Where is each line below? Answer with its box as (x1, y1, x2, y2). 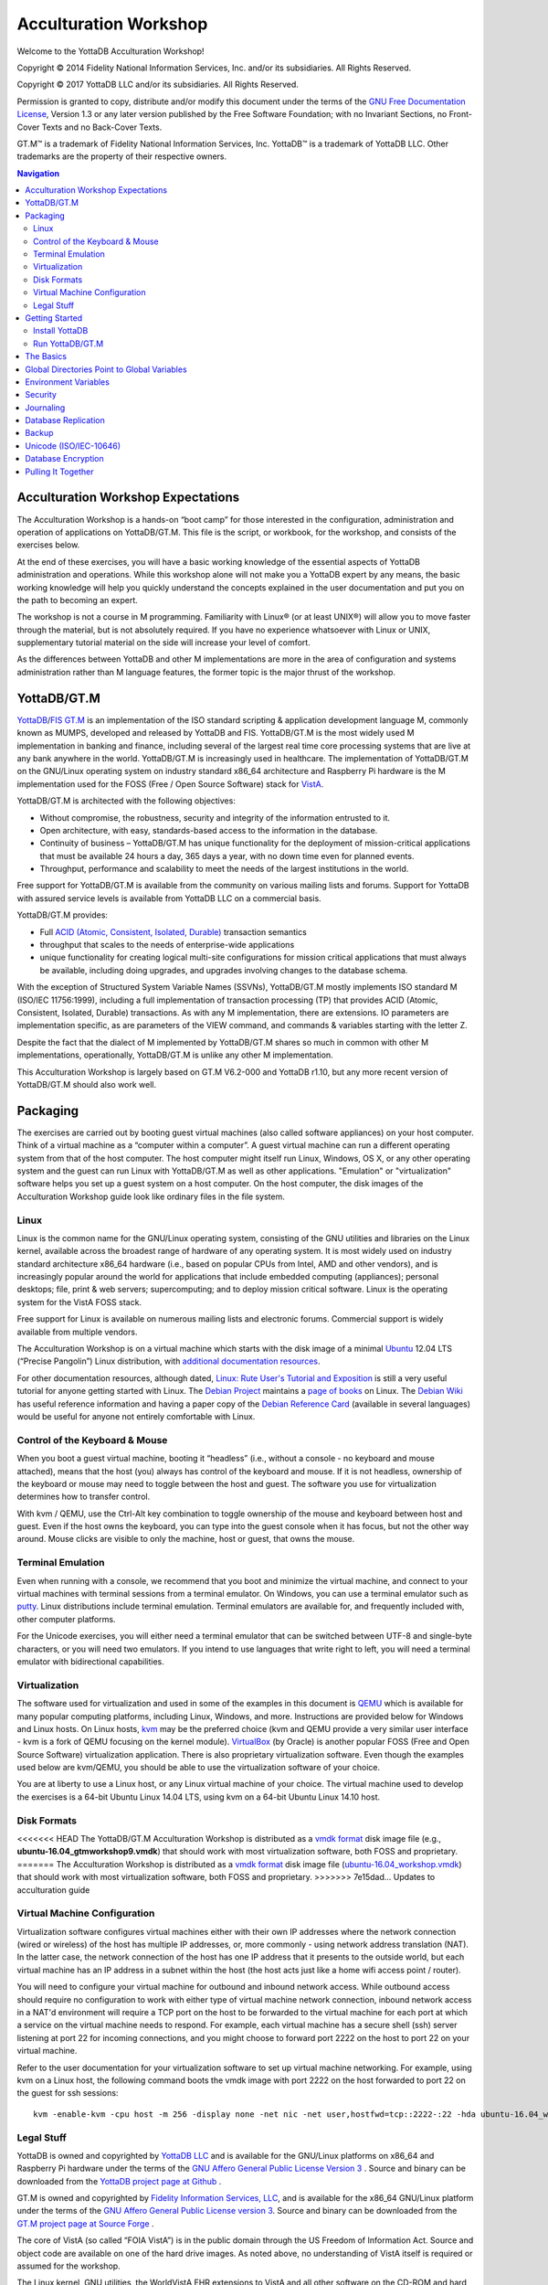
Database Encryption (25, 453, 104, 464)
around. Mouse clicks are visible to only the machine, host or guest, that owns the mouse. (16, 1534, 355, 1545)
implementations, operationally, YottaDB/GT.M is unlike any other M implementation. (16, 1049, 333, 1060)
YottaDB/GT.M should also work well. (16, 1079, 157, 1089)
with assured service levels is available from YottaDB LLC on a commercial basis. (16, 892, 321, 904)
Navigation (16, 167, 59, 178)
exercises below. (16, 539, 80, 550)
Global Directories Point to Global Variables (25, 364, 187, 375)
